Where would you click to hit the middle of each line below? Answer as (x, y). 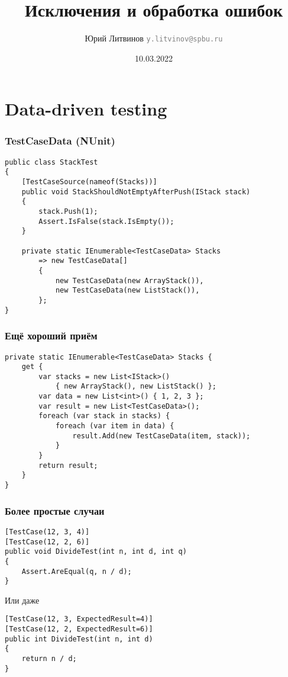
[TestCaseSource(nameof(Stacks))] (89, 182)
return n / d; (49, 659)
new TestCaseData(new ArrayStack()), (130, 280)
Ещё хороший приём (51, 336)
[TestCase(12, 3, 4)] (47, 532)
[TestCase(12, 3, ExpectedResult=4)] (79, 619)
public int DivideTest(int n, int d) (79, 639)
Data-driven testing (86, 109)
